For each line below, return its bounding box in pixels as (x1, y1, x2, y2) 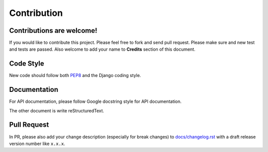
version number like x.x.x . (9, 141, 66, 147)
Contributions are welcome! (9, 26, 98, 35)
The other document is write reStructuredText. (9, 107, 104, 114)
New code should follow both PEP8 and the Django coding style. (9, 73, 141, 78)
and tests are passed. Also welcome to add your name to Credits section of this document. (9, 46, 196, 52)
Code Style (9, 60, 44, 68)
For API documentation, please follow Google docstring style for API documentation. (9, 98, 182, 104)
